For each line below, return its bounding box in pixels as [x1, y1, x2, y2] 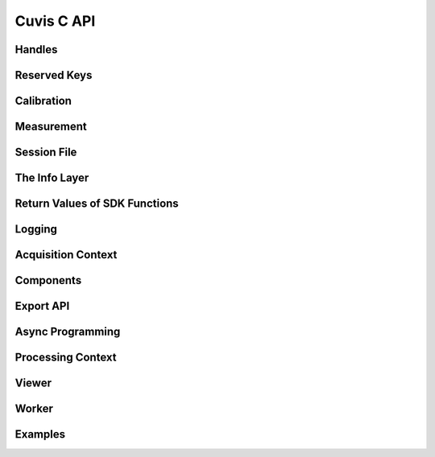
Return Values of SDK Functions [14, 197, 179, 211]
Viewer [14, 377, 52, 390]
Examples [14, 427, 66, 442]
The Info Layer [14, 171, 89, 185]
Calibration [14, 94, 72, 108]
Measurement [14, 120, 88, 134]
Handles [14, 43, 58, 56]
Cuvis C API [14, 12, 96, 30]
